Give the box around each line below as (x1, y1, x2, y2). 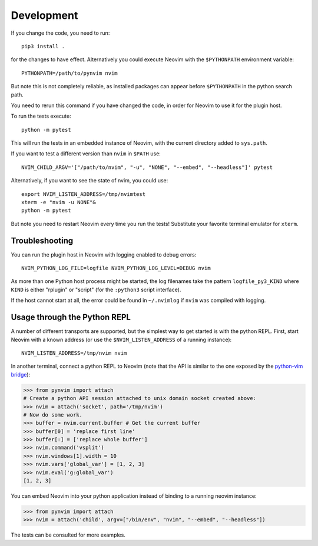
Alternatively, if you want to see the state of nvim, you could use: (11, 177, 168, 184)
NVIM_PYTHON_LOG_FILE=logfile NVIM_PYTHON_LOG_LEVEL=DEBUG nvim (21, 265, 211, 272)
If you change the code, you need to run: (11, 29, 110, 36)
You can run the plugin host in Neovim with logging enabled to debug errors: (11, 251, 197, 258)
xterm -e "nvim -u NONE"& (21, 199, 97, 206)
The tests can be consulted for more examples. (11, 531, 126, 538)
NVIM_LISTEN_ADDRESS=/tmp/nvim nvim (21, 349, 127, 356)
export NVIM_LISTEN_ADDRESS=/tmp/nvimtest (21, 191, 146, 197)
